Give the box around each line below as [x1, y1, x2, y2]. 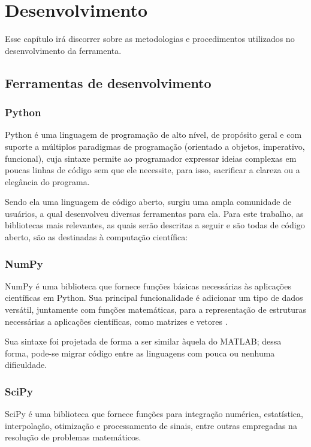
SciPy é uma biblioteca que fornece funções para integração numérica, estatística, [5, 407, 303, 420]
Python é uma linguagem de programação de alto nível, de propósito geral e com [5, 128, 302, 141]
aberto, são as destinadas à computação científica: [5, 231, 188, 243]
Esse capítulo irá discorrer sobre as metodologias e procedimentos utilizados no [5, 32, 295, 45]
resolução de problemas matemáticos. [5, 431, 141, 443]
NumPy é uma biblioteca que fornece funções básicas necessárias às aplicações [5, 279, 291, 292]
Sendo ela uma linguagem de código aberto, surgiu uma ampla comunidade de [5, 195, 292, 208]
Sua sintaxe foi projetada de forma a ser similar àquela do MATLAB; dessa [5, 335, 282, 348]
